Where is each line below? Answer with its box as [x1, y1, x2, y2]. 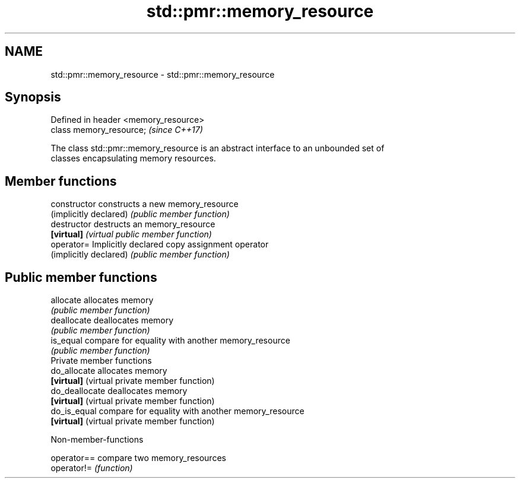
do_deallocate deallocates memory [50, 386, 188, 396]
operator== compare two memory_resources [50, 453, 226, 463]
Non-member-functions [50, 434, 144, 445]
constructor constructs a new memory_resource [50, 199, 239, 209]
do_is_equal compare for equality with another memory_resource [50, 406, 305, 417]
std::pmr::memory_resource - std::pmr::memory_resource [50, 69, 275, 80]
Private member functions [50, 355, 152, 366]
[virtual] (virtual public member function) [50, 229, 212, 240]
